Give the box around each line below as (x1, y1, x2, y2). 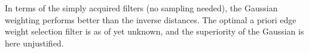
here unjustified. (5, 36, 64, 49)
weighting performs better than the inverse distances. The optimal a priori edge (5, 13, 296, 26)
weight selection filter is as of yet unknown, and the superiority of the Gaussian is (5, 25, 304, 38)
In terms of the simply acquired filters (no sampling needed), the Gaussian (5, 2, 278, 14)
